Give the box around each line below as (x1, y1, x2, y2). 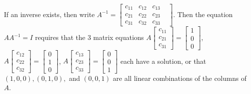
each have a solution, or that (120, 56, 206, 66)
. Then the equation (173, 9, 233, 19)
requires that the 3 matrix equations (35, 32, 144, 42)
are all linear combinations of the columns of (113, 73, 247, 83)
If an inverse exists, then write (4, 9, 95, 19)
